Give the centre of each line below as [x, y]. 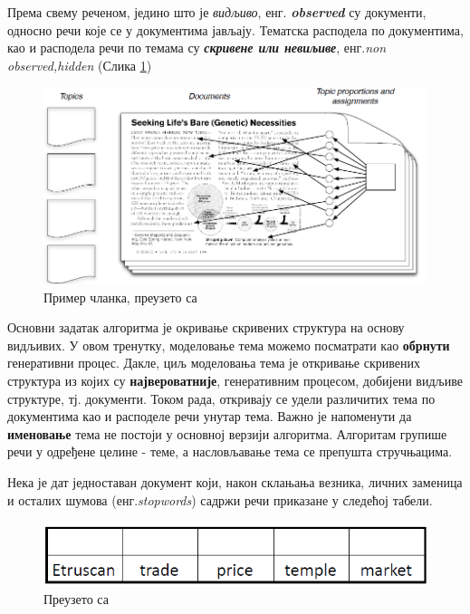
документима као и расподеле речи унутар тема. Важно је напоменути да [210, 416]
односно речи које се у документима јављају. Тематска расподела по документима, [235, 29]
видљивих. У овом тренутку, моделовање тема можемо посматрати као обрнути [229, 345]
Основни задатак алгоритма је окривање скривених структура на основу [206, 327]
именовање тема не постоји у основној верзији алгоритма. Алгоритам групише [227, 433]
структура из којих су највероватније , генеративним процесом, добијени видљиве [235, 380]
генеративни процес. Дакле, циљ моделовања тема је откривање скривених [214, 363]
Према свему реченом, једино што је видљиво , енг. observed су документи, [217, 12]
